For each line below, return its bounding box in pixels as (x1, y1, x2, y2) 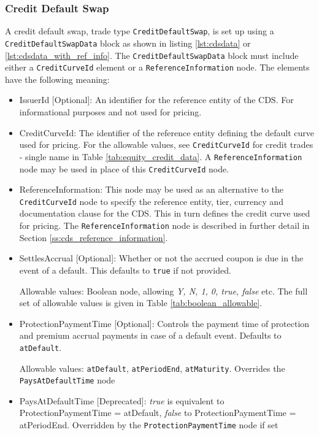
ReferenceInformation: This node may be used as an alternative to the (19, 183, 284, 196)
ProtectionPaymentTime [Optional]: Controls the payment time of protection (19, 317, 310, 329)
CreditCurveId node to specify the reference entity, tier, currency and (19, 194, 283, 207)
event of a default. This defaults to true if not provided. (19, 263, 231, 276)
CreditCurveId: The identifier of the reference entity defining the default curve (19, 126, 314, 139)
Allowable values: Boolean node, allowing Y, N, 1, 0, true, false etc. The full (19, 284, 308, 297)
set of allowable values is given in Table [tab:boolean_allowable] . (19, 296, 263, 309)
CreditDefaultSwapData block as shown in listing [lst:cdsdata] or (5, 36, 251, 49)
